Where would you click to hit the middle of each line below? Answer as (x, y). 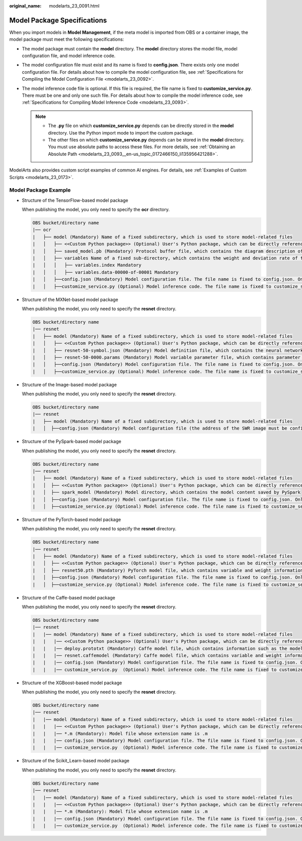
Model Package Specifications (58, 20)
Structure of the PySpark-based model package (72, 442)
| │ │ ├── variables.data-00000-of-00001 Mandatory (105, 272)
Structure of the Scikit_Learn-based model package (75, 761)
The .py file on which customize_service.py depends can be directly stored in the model (141, 126)
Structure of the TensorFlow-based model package (75, 200)
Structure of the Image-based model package (69, 384)
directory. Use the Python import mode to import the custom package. (121, 133)
